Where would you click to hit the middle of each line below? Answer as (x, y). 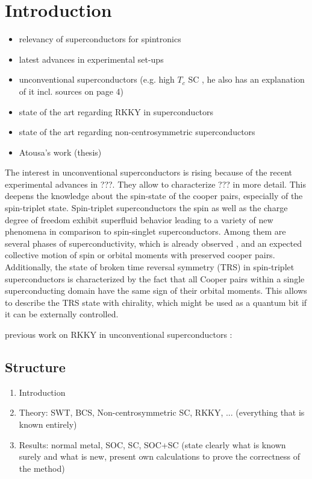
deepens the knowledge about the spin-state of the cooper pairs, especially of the (154, 196)
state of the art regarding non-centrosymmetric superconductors (137, 132)
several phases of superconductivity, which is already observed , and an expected (153, 243)
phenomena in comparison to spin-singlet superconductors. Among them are (145, 231)
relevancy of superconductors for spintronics (100, 39)
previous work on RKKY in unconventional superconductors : (119, 334)
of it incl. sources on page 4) (71, 91)
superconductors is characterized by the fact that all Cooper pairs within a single (155, 278)
